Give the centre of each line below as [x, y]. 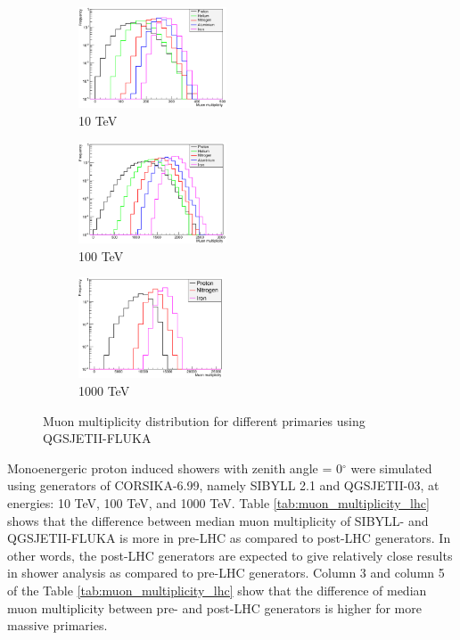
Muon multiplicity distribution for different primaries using [204, 420]
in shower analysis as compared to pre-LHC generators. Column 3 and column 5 [226, 573]
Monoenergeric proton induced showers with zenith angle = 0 [175, 468]
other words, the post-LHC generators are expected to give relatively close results [230, 555]
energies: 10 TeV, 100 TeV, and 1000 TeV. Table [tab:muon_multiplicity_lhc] [218, 503]
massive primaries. [57, 625]
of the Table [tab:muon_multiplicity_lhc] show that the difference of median [217, 591]
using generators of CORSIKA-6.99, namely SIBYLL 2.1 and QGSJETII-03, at [223, 485]
